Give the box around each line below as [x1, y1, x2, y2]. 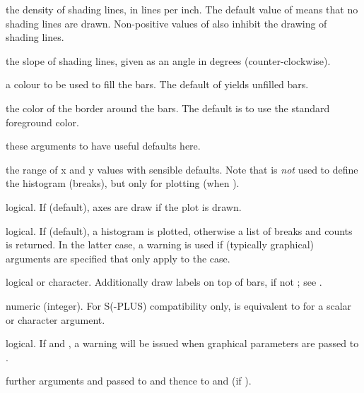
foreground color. [6, 114, 79, 129]
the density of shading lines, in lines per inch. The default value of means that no [6, 2, 358, 16]
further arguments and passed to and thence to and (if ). [6, 373, 252, 388]
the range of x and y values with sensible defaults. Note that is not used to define [6, 162, 358, 176]
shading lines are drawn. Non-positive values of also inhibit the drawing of [6, 16, 327, 30]
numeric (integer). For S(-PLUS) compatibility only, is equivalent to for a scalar [6, 298, 352, 313]
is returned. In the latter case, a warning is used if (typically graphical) [6, 237, 315, 252]
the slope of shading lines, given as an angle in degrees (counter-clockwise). [6, 53, 331, 68]
